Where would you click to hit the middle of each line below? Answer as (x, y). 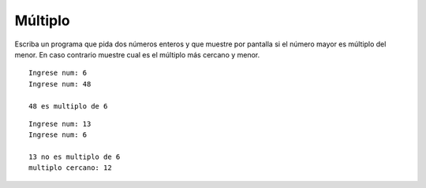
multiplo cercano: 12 (70, 168)
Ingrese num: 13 (60, 123)
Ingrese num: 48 (60, 84)
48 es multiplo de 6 (68, 106)
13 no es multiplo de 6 (75, 157)
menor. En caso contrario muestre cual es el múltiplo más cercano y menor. (137, 54)
